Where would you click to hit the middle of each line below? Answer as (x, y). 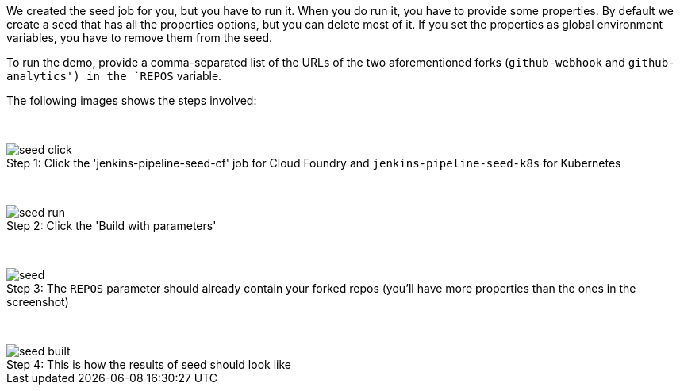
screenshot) (38, 302)
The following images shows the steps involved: (132, 100)
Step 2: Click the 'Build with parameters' (111, 226)
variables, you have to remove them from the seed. (140, 38)
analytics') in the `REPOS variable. (114, 76)
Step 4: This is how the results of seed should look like (149, 364)
